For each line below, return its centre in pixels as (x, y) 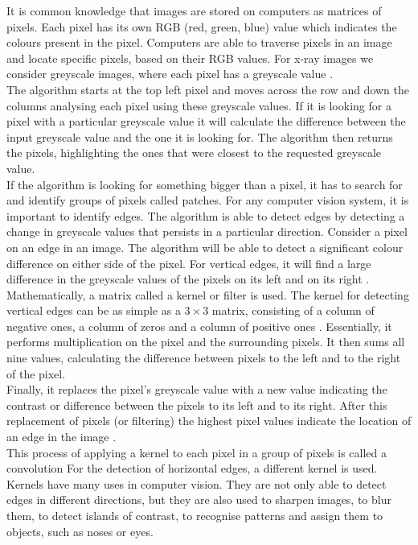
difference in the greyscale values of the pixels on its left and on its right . (188, 279)
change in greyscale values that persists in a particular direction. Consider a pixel (207, 231)
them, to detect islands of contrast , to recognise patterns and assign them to (195, 515)
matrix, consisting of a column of (293, 310)
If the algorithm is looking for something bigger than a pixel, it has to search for (205, 184)
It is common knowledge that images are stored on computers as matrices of (194, 10)
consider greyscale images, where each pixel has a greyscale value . (170, 74)
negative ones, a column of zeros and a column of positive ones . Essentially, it (199, 326)
